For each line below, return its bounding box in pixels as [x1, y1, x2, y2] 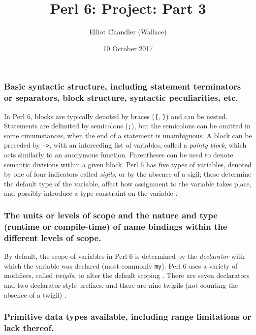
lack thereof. [4, 322, 54, 334]
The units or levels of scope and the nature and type [4, 209, 218, 221]
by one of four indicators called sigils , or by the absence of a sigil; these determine [4, 169, 252, 179]
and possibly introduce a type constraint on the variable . [4, 188, 178, 198]
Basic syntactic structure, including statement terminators [4, 80, 241, 92]
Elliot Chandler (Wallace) [89, 27, 167, 37]
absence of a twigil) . [4, 289, 66, 300]
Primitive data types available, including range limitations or [4, 310, 252, 323]
